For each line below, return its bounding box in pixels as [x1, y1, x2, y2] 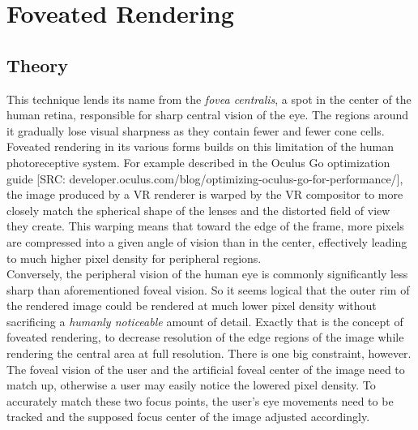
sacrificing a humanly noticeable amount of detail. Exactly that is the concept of [6, 312, 403, 329]
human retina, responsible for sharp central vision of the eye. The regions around [6, 106, 409, 123]
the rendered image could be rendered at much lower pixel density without [6, 297, 377, 314]
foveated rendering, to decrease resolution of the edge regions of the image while [6, 329, 404, 346]
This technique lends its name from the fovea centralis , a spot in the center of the [6, 90, 412, 107]
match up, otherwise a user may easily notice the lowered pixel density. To [6, 376, 376, 393]
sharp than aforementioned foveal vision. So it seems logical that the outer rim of [6, 281, 410, 298]
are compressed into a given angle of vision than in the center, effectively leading [6, 233, 407, 250]
